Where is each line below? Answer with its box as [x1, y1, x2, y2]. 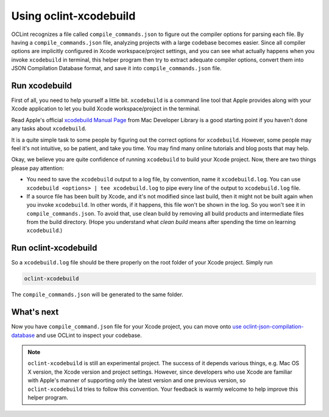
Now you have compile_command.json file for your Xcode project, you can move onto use [11, 323, 242, 330]
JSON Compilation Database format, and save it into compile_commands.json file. [11, 65, 222, 72]
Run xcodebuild [11, 80, 73, 91]
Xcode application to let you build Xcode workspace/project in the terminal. [11, 105, 200, 112]
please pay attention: [11, 164, 64, 172]
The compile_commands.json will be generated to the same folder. [11, 291, 184, 299]
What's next [11, 307, 59, 317]
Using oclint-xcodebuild [11, 9, 136, 23]
